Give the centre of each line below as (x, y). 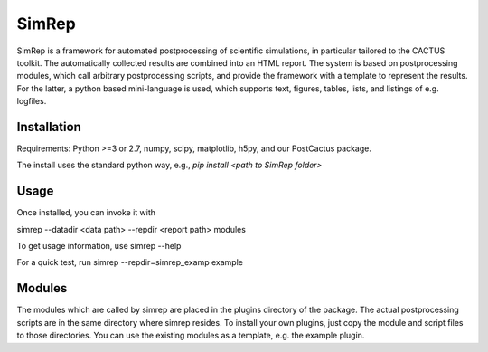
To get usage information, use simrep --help (99, 246)
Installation (49, 127)
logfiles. (32, 101)
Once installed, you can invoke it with (86, 213)
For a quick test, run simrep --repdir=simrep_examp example (130, 262)
